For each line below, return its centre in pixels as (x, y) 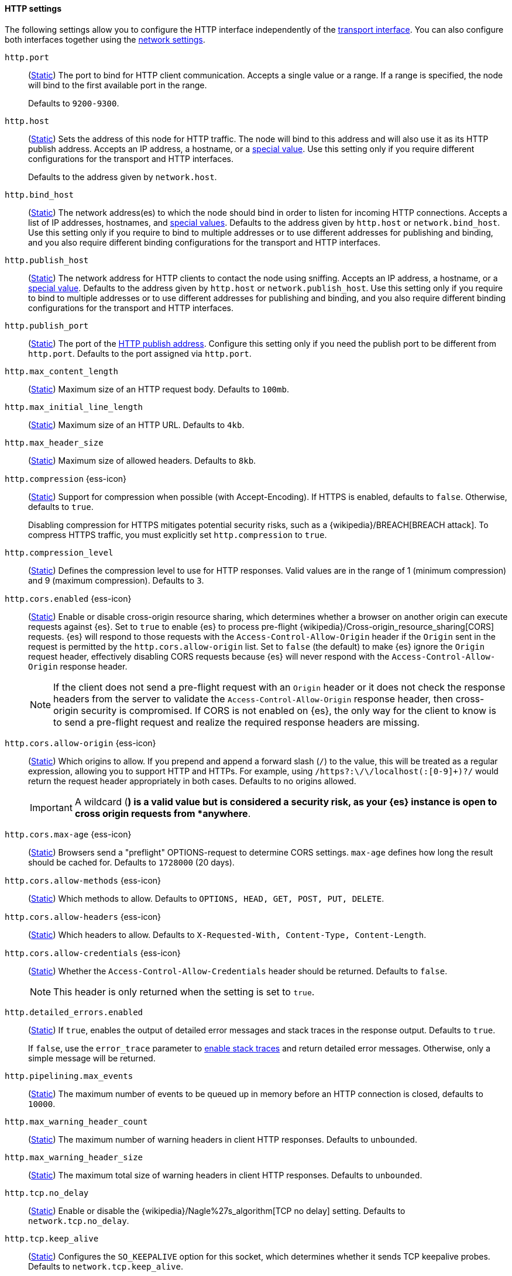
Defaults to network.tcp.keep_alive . (106, 1266)
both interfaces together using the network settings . (105, 39)
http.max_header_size (54, 442)
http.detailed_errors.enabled (74, 1012)
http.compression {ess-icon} (66, 478)
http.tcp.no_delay (47, 1193)
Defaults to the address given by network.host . (123, 177)
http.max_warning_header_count (76, 1121)
